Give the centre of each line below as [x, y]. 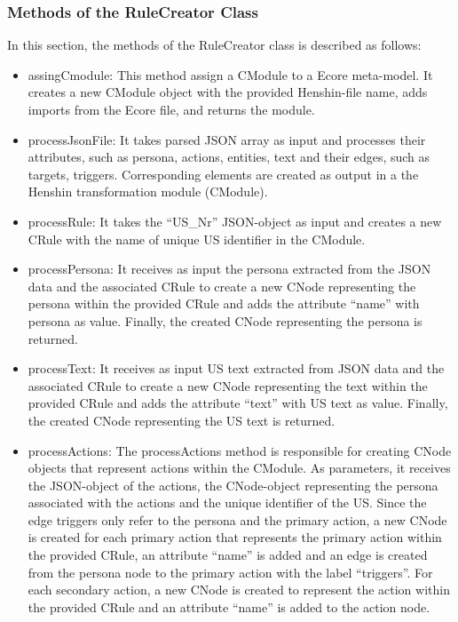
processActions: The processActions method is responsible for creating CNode [240, 450]
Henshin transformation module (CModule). [148, 191]
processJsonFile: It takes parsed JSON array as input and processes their [227, 139]
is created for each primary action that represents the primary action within [235, 537]
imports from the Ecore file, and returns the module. [171, 109]
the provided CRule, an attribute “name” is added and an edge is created [228, 555]
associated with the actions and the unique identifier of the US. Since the [227, 502]
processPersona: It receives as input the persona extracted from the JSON [229, 269]
